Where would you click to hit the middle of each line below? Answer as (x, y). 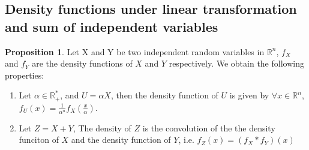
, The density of (102, 127)
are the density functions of (82, 63)
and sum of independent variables (112, 26)
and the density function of (121, 139)
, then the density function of (164, 95)
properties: (25, 75)
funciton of (39, 139)
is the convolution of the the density (209, 127)
